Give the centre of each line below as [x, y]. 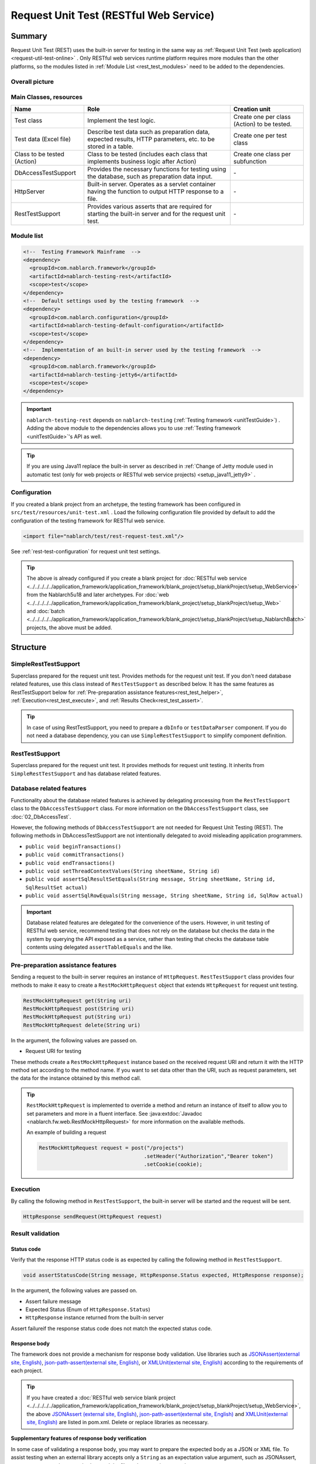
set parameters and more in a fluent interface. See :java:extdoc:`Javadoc [114, 1113]
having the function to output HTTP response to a [155, 191]
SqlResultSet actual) [56, 887]
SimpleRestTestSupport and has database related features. [86, 774]
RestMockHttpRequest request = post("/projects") [111, 1148]
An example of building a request [66, 1133]
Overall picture [32, 81]
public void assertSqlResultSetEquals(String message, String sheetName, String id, [150, 879]
